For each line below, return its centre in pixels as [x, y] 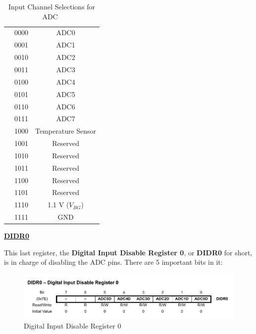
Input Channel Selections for [52, 6]
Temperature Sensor [66, 131]
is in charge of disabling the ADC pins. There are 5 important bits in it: [113, 262]
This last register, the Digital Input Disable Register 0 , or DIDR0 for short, [128, 252]
